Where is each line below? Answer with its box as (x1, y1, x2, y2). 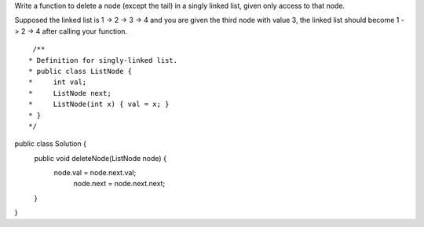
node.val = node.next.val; (53, 168, 137, 178)
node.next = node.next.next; (73, 179, 166, 189)
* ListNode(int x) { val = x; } (28, 100, 170, 109)
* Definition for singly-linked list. (28, 56, 178, 64)
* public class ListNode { (28, 67, 133, 75)
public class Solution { (14, 139, 86, 148)
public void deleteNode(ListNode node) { (34, 153, 166, 163)
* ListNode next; (28, 89, 111, 97)
